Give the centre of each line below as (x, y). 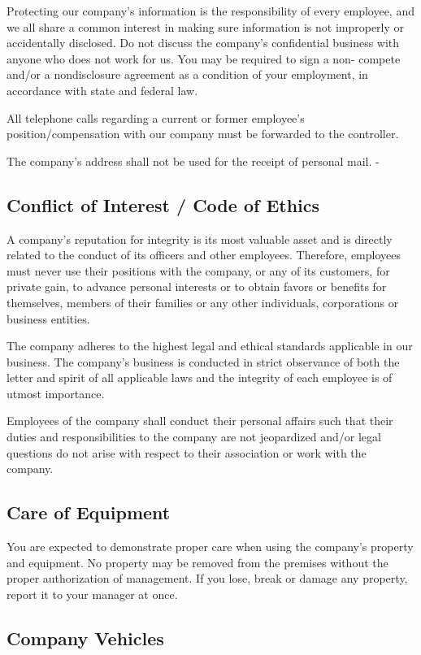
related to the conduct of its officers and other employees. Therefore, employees (204, 255)
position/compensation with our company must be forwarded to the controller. (203, 134)
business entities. (48, 318)
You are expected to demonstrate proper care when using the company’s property (210, 547)
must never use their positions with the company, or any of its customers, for (198, 270)
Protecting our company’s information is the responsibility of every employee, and (210, 11)
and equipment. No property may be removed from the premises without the (197, 562)
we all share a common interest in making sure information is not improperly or (206, 26)
